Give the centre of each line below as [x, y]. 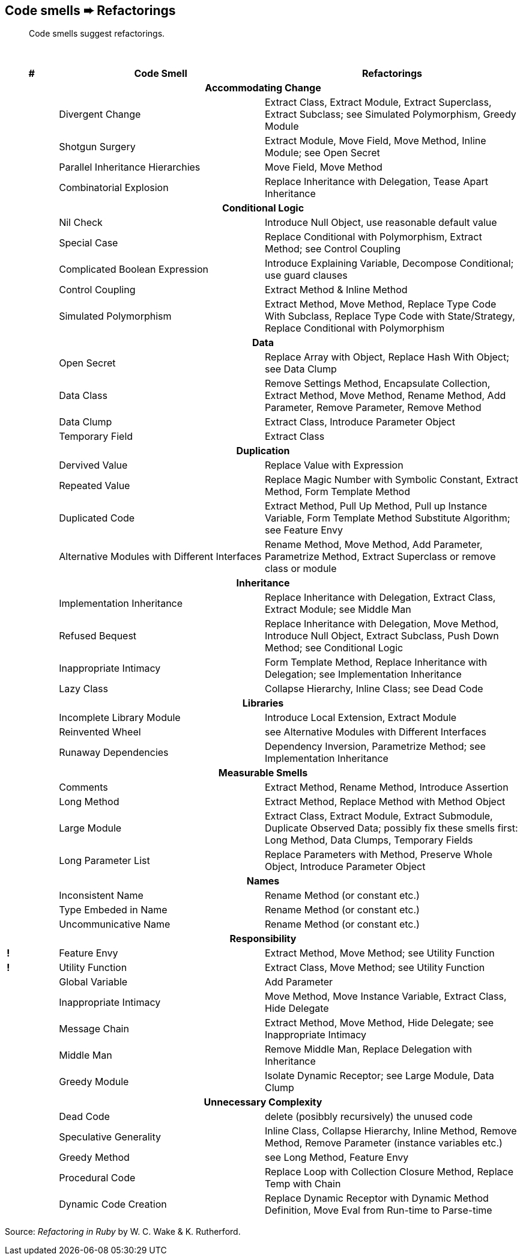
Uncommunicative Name [115, 924]
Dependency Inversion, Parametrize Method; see [375, 747]
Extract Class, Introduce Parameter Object [360, 422]
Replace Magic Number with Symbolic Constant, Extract [391, 480]
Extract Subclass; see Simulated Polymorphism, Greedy [390, 114]
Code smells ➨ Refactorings [90, 11]
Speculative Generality [110, 1137]
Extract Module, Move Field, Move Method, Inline [375, 141]
